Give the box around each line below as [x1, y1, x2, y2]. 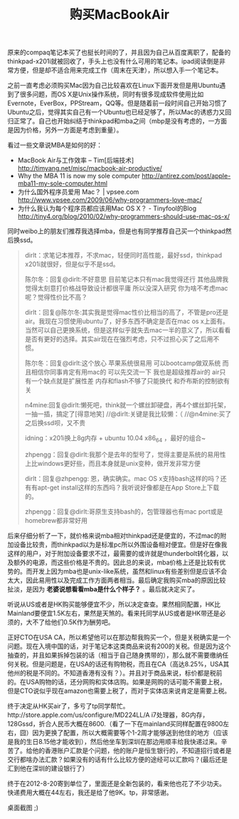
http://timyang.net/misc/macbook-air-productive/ [17, 164, 162, 173]
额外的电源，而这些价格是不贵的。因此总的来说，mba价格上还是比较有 [13, 558, 220, 566]
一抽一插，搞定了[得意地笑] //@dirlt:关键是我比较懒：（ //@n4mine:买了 [24, 409, 232, 418]
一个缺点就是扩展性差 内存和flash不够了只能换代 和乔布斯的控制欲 [31, 377, 224, 385]
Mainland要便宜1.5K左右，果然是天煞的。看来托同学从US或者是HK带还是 [7, 609, 220, 617]
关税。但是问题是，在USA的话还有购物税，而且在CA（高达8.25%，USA [13, 659, 223, 668]
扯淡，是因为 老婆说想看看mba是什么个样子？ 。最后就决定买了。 [7, 584, 199, 593]
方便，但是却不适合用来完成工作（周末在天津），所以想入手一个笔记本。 [13, 66, 223, 75]
